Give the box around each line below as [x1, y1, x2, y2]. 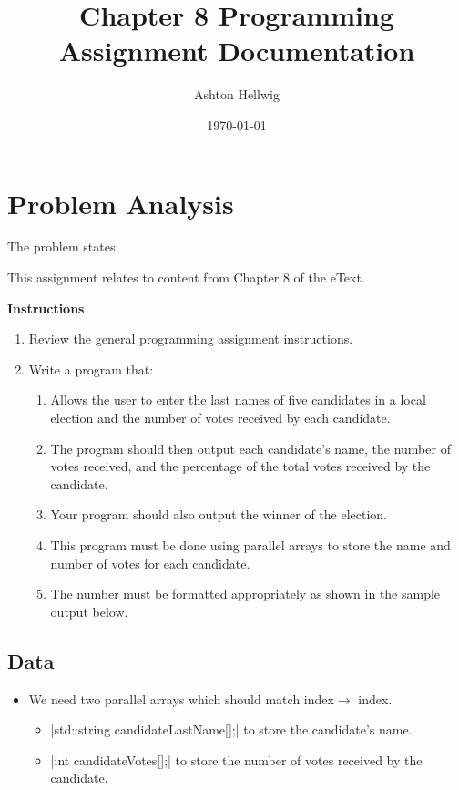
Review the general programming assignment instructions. [28, 329, 353, 348]
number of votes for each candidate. [50, 553, 250, 572]
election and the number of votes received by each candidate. [50, 408, 391, 426]
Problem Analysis [7, 184, 234, 221]
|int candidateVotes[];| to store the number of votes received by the [50, 750, 423, 769]
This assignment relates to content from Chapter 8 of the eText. [7, 268, 365, 287]
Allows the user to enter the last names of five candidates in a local [50, 390, 426, 409]
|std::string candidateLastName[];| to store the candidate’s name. [50, 720, 413, 739]
